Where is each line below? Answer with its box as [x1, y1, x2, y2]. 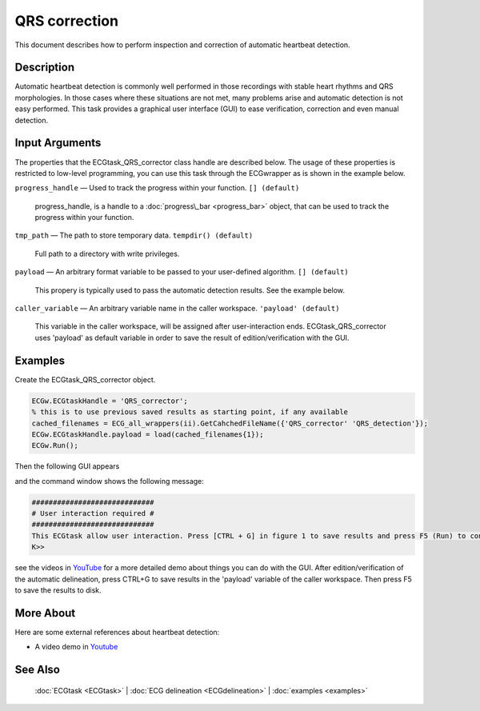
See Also [14, 663, 60, 677]
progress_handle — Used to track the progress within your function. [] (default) [14, 183, 300, 193]
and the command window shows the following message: [14, 476, 204, 485]
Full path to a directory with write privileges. [34, 249, 180, 258]
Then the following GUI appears [14, 461, 120, 471]
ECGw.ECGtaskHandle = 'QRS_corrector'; [31, 396, 188, 405]
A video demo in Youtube [34, 642, 118, 652]
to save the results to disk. [14, 585, 102, 595]
